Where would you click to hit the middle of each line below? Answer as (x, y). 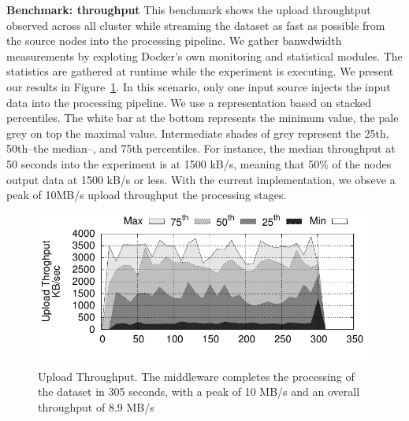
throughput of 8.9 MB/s (96, 406)
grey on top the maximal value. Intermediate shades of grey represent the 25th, (198, 133)
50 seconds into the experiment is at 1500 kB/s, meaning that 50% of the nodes (199, 163)
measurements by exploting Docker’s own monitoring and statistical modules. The (204, 55)
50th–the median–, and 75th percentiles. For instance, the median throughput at (201, 148)
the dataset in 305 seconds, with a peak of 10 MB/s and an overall (199, 391)
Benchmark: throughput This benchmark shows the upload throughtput (189, 9)
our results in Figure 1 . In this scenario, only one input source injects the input (199, 86)
